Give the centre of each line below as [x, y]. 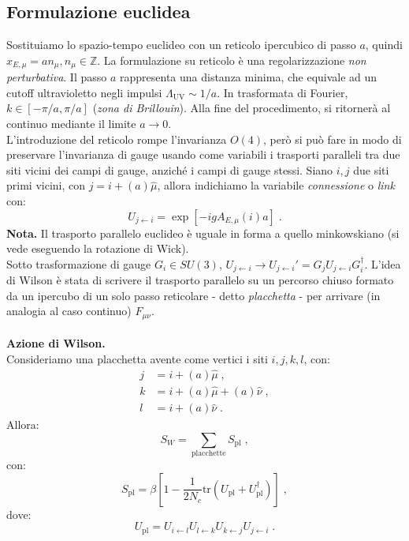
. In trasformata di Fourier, [283, 92]
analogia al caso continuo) [69, 311]
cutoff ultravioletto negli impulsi [84, 92]
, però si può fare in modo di [333, 139]
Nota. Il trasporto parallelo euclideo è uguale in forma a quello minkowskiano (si [203, 233]
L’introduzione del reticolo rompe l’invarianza [117, 139]
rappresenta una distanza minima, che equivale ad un [249, 77]
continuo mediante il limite [71, 124]
